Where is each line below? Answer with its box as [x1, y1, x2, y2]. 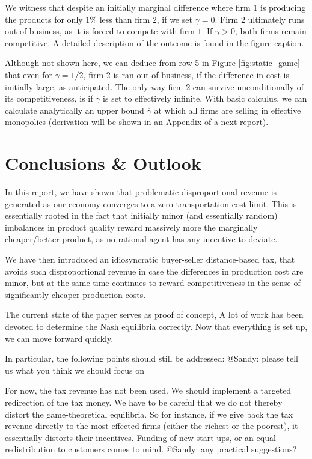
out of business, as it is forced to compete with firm [5, 25, 195, 37]
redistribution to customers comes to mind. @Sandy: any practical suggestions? [5, 443, 297, 455]
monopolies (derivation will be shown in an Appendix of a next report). [5, 115, 269, 128]
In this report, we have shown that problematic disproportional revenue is [5, 186, 277, 198]
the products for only [5, 13, 83, 25]
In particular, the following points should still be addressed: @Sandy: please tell [5, 352, 298, 365]
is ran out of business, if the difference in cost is [113, 68, 289, 81]
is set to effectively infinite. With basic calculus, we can [103, 92, 307, 105]
